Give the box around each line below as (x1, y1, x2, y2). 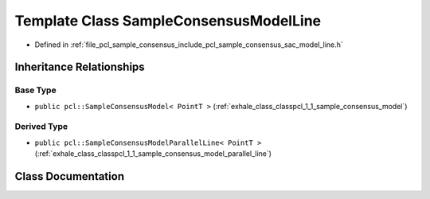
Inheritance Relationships (14, 60, 145, 74)
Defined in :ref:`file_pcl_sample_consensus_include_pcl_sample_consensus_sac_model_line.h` (34, 40, 344, 49)
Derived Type (14, 121, 68, 132)
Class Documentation (14, 170, 125, 183)
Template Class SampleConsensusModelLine (14, 12, 322, 29)
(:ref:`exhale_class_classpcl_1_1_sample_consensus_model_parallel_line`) (34, 149, 272, 158)
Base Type (14, 84, 57, 96)
